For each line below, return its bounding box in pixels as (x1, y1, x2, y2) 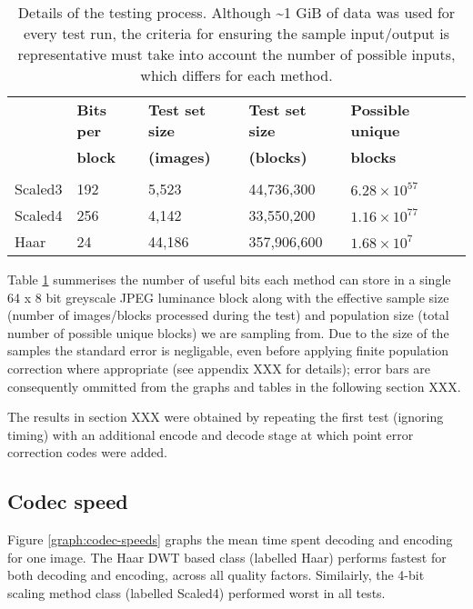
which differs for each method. (140, 65, 333, 85)
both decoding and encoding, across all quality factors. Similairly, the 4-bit (7, 565, 425, 584)
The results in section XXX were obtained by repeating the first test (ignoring (7, 407, 444, 426)
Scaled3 (15, 178, 63, 199)
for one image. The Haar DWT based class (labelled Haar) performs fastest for (7, 547, 447, 566)
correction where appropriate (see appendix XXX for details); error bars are (7, 358, 431, 377)
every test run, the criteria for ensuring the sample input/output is (23, 23, 450, 44)
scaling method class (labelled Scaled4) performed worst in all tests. (7, 583, 386, 602)
